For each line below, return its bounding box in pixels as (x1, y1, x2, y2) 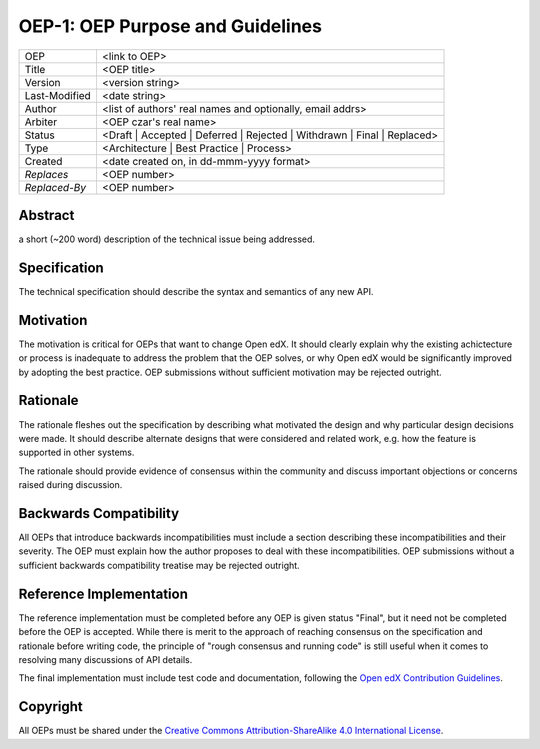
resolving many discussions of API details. (18, 653, 193, 665)
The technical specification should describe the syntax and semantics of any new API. (18, 285, 374, 297)
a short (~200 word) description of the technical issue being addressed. (18, 233, 315, 245)
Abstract (18, 206, 75, 224)
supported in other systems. (18, 446, 135, 459)
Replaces (24, 167, 69, 181)
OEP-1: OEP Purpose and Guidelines (18, 15, 322, 37)
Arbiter (24, 115, 58, 129)
